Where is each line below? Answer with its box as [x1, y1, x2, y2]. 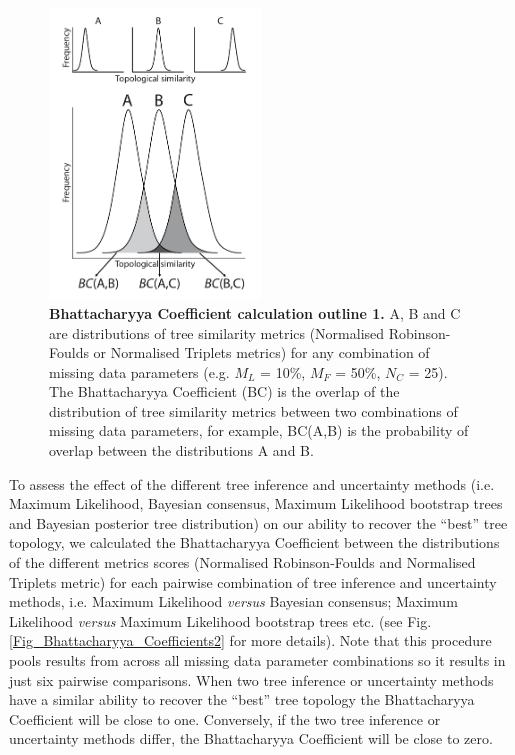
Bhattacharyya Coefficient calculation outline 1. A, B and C [49, 302, 461, 323]
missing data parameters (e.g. [49, 361, 230, 382]
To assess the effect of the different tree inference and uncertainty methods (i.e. [9, 473, 495, 494]
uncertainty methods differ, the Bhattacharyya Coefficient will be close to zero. [9, 728, 493, 749]
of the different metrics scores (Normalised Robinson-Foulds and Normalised [9, 552, 476, 573]
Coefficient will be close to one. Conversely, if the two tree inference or [9, 708, 441, 729]
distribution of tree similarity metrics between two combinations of [49, 400, 458, 421]
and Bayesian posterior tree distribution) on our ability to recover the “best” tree [9, 512, 508, 533]
